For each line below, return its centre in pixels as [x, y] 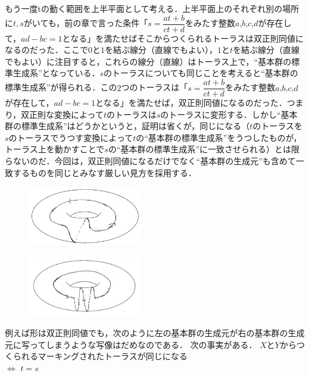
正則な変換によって [66, 114]
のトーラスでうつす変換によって [71, 137]
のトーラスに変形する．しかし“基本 [229, 114]
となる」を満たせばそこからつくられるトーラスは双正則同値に [183, 38]
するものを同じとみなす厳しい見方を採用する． [104, 172]
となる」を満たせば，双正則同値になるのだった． [191, 103]
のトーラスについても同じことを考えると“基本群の [201, 73]
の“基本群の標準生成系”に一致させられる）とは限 [204, 149]
